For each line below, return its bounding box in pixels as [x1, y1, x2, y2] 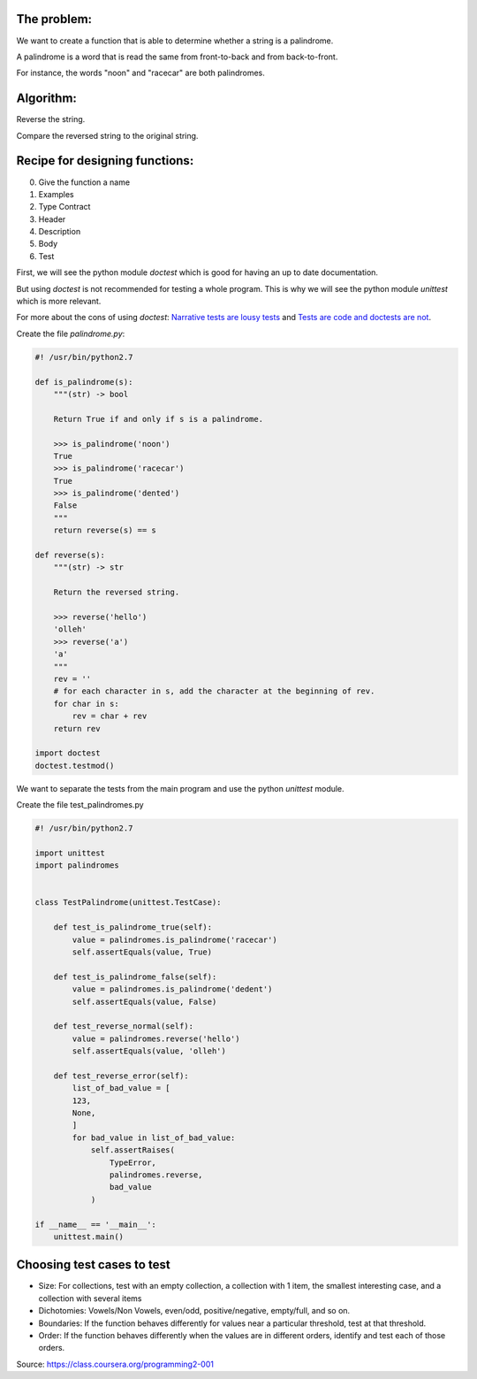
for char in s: [53, 699, 119, 709]
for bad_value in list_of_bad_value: [72, 1132, 236, 1143]
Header [38, 213, 66, 225]
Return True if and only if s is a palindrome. [53, 414, 264, 424]
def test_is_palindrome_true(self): [53, 923, 212, 932]
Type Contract [38, 202, 91, 212]
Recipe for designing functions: [16, 153, 194, 168]
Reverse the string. [16, 114, 86, 125]
